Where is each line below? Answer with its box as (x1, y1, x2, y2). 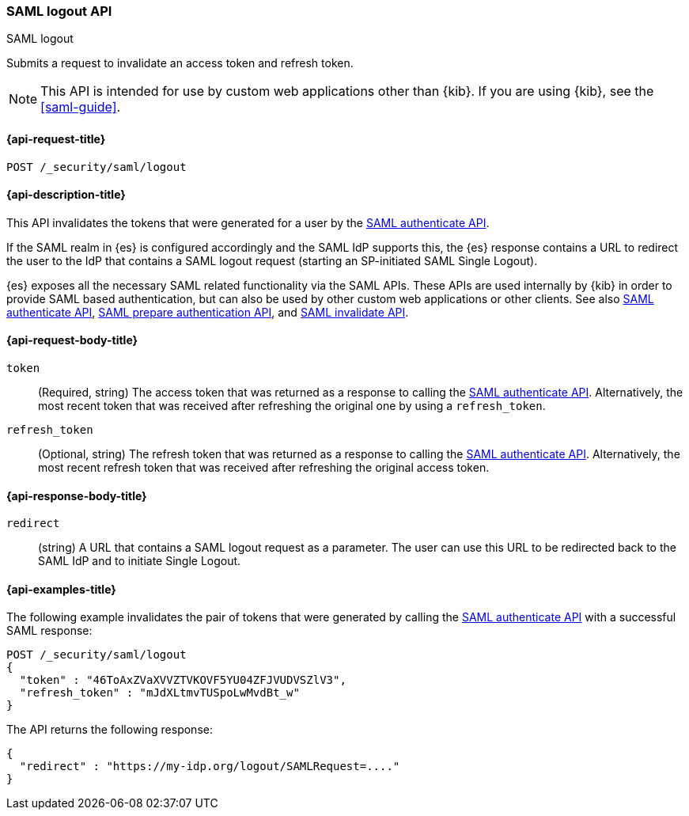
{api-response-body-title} (6, 488, 147, 503)
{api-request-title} (6, 131, 106, 146)
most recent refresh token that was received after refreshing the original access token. (38, 461, 490, 475)
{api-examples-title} (6, 582, 116, 596)
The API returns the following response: (6, 723, 213, 737)
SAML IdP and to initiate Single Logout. (38, 554, 241, 568)
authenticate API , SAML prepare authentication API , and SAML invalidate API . (6, 305, 409, 319)
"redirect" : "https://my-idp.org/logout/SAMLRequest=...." (19, 760, 400, 773)
